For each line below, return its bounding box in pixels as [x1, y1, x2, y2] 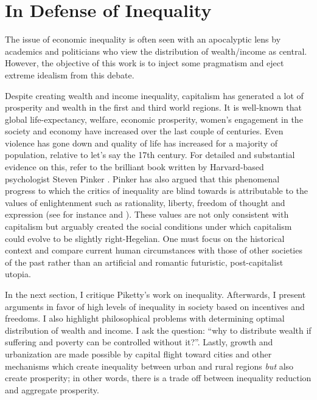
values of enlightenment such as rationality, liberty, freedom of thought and [5, 196, 285, 209]
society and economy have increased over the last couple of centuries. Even [5, 125, 284, 137]
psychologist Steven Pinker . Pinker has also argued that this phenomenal [5, 172, 280, 185]
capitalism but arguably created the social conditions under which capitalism [5, 220, 292, 233]
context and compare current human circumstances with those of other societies [5, 244, 302, 257]
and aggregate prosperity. [5, 383, 99, 396]
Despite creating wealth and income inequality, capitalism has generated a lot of [5, 89, 304, 102]
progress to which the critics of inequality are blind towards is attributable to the [5, 184, 308, 197]
